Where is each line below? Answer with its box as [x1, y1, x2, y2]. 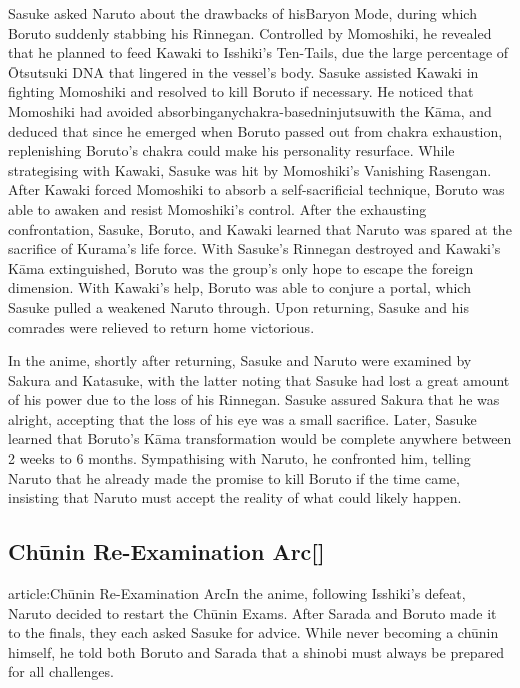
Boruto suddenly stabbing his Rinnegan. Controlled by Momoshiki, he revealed [8, 22, 492, 43]
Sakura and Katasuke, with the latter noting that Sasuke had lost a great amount [8, 369, 510, 390]
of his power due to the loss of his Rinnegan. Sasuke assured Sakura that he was [8, 389, 500, 410]
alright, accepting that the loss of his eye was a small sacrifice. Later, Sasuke [8, 408, 477, 429]
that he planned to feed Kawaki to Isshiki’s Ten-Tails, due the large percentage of [8, 42, 509, 63]
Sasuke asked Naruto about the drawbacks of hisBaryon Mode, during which [8, 3, 477, 23]
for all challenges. [8, 661, 114, 682]
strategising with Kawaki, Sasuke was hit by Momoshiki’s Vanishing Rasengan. [8, 159, 492, 180]
